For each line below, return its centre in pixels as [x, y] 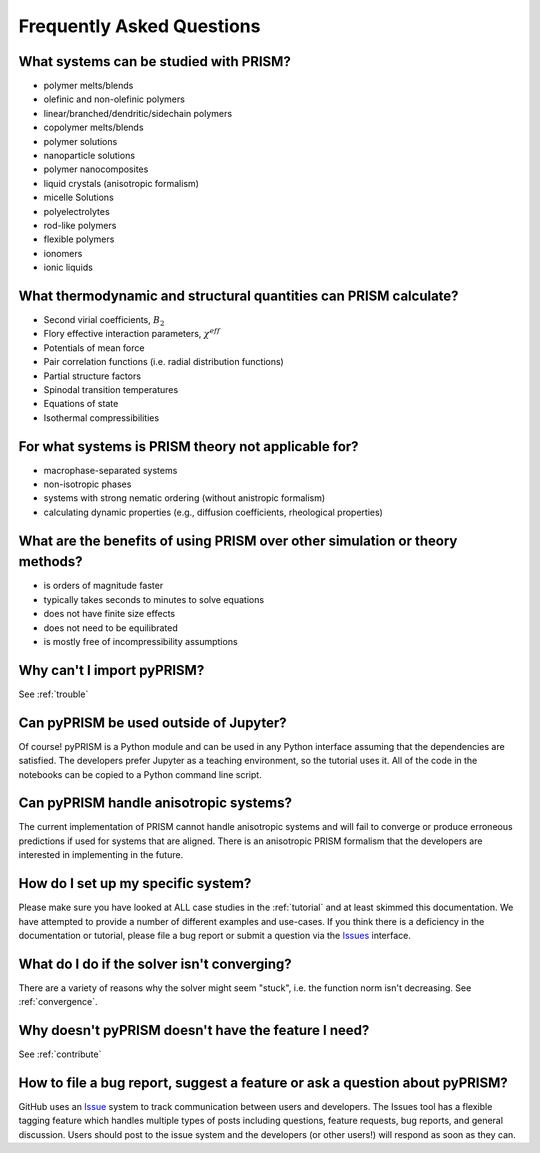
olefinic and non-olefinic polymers [114, 99]
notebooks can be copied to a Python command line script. [140, 774]
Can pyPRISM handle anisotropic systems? [155, 803]
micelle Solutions [78, 197]
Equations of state [81, 404]
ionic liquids [68, 267]
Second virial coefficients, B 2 [104, 321]
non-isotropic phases [87, 484]
